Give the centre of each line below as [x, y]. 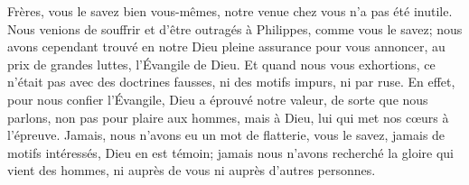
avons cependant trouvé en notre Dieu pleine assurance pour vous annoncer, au [226, 46]
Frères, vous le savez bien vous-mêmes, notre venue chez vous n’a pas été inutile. [230, 11]
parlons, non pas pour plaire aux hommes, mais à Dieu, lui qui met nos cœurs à [228, 117]
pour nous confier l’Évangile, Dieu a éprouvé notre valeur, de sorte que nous [218, 99]
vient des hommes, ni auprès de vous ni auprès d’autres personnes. [192, 170]
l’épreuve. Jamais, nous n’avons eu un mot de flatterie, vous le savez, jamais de [226, 135]
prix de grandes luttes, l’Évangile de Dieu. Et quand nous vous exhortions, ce [221, 64]
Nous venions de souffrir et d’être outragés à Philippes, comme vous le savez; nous [235, 28]
